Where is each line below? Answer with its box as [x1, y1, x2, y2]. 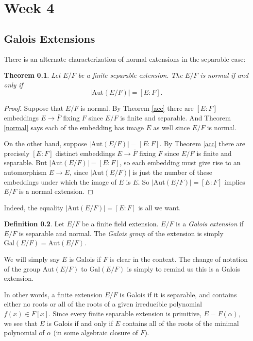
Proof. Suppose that [4, 103, 64, 113]
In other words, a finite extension [4, 289, 102, 299]
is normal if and [200, 70, 249, 80]
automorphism [4, 167, 47, 177]
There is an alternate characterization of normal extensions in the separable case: [4, 53, 246, 64]
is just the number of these [132, 167, 212, 177]
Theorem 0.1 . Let [4, 70, 61, 80]
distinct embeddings [55, 148, 115, 158]
